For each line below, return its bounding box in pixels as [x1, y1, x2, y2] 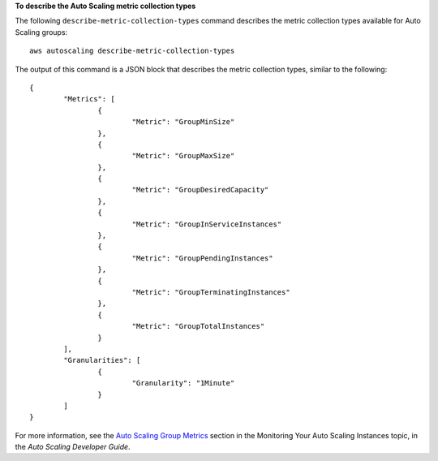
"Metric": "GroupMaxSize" [131, 151, 235, 161]
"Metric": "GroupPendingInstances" [131, 253, 273, 263]
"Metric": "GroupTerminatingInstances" [131, 287, 291, 296]
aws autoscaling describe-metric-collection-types [29, 46, 235, 56]
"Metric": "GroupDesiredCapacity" [131, 185, 269, 195]
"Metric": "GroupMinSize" [131, 118, 235, 127]
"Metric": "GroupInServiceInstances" [131, 219, 282, 229]
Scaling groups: [15, 27, 68, 37]
